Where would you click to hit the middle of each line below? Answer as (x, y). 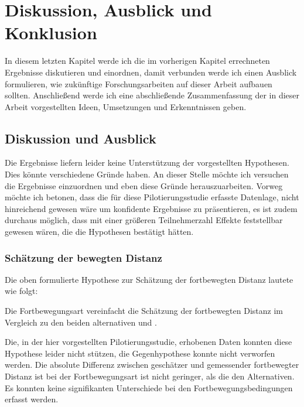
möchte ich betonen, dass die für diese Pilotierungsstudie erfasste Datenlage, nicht (152, 197)
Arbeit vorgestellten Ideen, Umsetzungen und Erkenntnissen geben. (126, 106)
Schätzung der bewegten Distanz (83, 257)
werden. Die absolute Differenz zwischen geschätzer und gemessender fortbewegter (152, 365)
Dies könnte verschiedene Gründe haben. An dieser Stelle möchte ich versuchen (147, 174)
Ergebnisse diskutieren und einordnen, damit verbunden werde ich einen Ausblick (151, 72)
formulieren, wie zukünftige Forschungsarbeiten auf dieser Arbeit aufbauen (139, 83)
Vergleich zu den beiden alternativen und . (81, 322)
